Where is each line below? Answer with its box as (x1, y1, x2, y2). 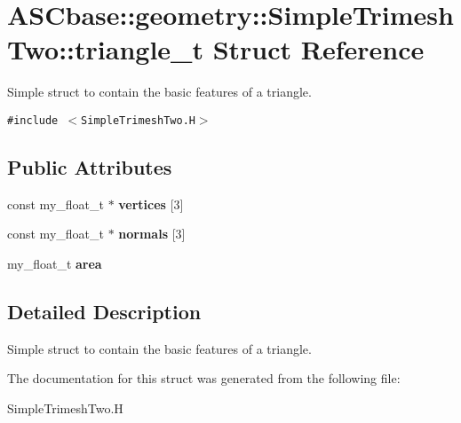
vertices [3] (118, 194, 184, 213)
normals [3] (118, 224, 186, 243)
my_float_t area (7, 254, 102, 272)
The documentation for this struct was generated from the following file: (7, 369, 401, 388)
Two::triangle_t (7, 31, 203, 67)
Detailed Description (7, 297, 202, 325)
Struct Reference (212, 31, 425, 67)
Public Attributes (7, 153, 172, 180)
